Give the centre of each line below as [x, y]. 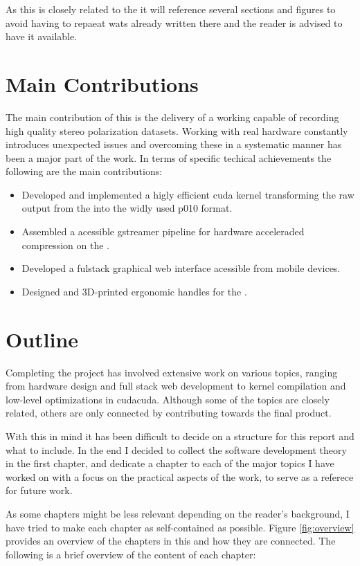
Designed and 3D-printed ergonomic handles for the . [134, 291]
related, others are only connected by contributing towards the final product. [169, 413]
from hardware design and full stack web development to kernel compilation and [176, 386]
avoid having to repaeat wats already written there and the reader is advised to [174, 22]
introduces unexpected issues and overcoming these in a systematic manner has [174, 144]
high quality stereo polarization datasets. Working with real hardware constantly [177, 130]
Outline [42, 339]
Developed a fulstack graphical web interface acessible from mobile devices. [181, 268]
